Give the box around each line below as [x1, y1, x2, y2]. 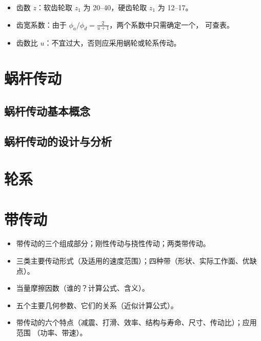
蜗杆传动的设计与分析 [4, 133, 112, 149]
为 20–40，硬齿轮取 [83, 2, 147, 12]
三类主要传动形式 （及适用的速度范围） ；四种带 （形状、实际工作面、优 [16, 255, 250, 266]
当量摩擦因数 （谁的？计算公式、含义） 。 [16, 283, 149, 293]
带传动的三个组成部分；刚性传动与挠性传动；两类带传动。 [16, 238, 210, 249]
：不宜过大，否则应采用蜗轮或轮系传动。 [44, 37, 181, 48]
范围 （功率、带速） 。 [16, 327, 87, 338]
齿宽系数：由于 [16, 19, 67, 30]
